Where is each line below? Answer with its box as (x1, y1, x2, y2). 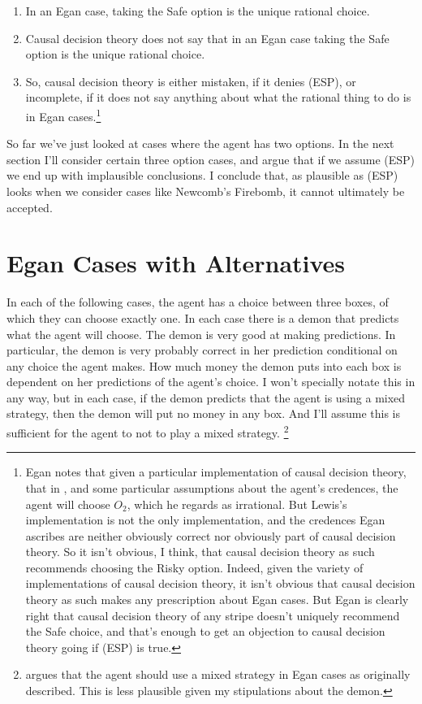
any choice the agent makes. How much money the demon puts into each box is (6, 357, 402, 374)
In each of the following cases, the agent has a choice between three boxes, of (6, 293, 389, 311)
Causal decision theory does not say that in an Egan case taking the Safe (25, 29, 390, 46)
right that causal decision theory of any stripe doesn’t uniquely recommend (25, 606, 400, 624)
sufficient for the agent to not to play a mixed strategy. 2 (6, 422, 289, 441)
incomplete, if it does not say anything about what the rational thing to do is (25, 89, 411, 106)
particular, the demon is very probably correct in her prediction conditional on (6, 341, 398, 359)
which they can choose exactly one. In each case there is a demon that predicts (6, 309, 399, 326)
